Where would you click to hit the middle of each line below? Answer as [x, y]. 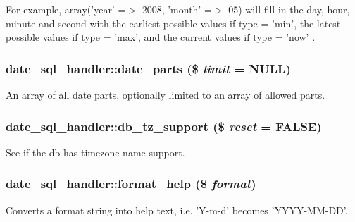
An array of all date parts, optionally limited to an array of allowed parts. [166, 94]
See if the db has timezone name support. [95, 152]
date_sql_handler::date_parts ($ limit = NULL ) [148, 68]
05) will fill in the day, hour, [289, 9]
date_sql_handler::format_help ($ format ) [131, 184]
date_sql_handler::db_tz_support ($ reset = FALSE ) [164, 126]
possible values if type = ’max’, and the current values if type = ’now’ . [161, 37]
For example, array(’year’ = [66, 9]
